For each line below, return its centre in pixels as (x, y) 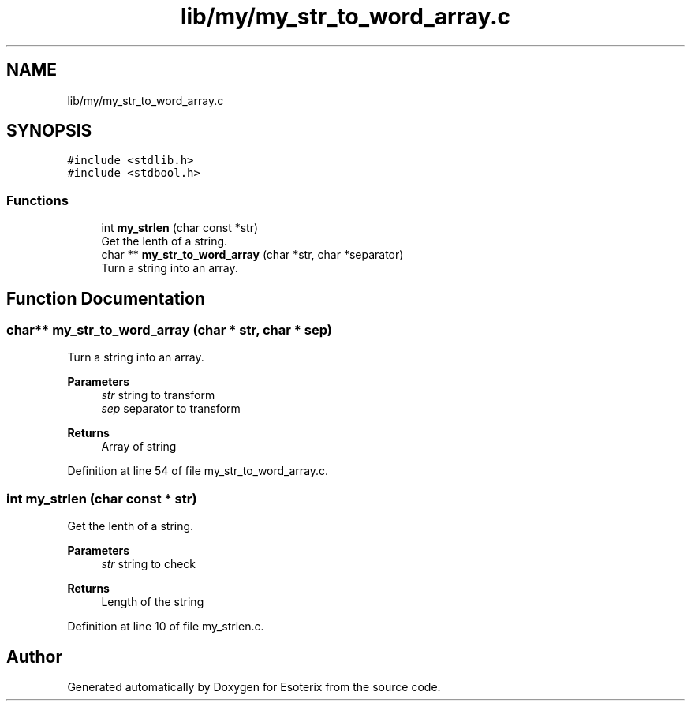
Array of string (139, 447)
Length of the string (153, 602)
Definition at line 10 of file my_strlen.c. (166, 627)
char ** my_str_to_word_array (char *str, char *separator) (252, 255)
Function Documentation (106, 298)
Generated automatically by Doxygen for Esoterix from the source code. (254, 687)
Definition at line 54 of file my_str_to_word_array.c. (198, 471)
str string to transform (158, 395)
